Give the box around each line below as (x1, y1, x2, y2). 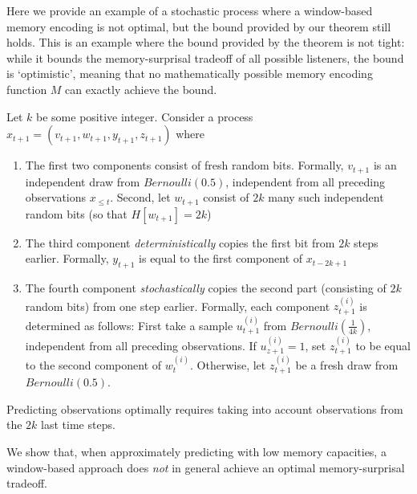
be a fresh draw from (295, 356, 399, 373)
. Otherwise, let (190, 356, 266, 373)
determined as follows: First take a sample (25, 316, 233, 333)
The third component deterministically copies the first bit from (25, 234, 335, 251)
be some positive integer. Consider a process (36, 108, 253, 125)
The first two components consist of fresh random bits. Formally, (25, 157, 344, 174)
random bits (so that (25, 205, 128, 222)
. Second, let (110, 189, 171, 206)
